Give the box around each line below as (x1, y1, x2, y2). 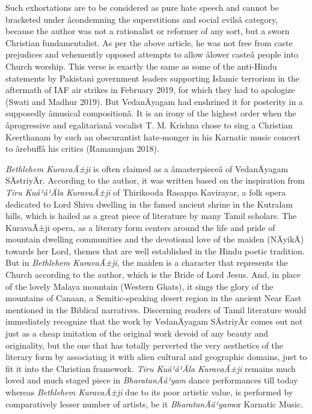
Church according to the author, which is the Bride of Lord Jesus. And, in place (5, 268, 301, 281)
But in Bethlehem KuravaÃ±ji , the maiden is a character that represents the (5, 256, 288, 269)
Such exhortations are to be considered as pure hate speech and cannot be (5, 1, 279, 13)
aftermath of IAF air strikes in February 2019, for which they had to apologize (5, 83, 295, 96)
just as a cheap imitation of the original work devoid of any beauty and (5, 327, 268, 340)
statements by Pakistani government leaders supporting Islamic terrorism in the (5, 71, 300, 84)
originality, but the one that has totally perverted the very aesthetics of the (5, 338, 284, 351)
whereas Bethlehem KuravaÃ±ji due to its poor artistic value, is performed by (5, 386, 293, 398)
